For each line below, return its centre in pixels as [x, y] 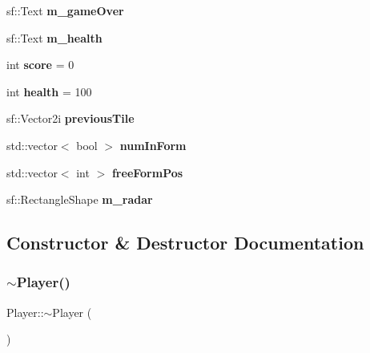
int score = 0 [40, 65]
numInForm [153, 145]
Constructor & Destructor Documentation [185, 243]
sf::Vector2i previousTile [70, 118]
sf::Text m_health [54, 37]
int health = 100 [49, 91]
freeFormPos [147, 172]
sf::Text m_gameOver [65, 10]
